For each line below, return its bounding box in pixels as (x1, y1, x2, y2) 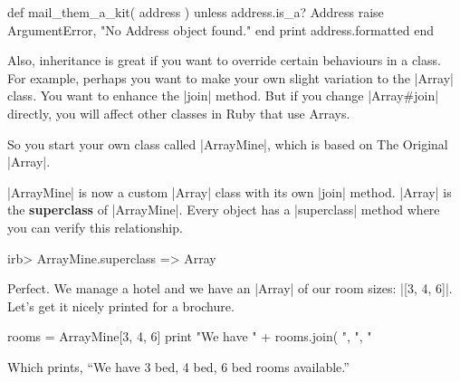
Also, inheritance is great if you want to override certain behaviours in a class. (7, 51, 441, 70)
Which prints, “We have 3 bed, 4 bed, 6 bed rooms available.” (7, 357, 350, 376)
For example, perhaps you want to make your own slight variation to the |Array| (7, 68, 454, 87)
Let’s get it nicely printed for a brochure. (7, 296, 235, 315)
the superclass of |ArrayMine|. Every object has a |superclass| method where (7, 200, 440, 219)
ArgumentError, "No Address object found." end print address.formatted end (7, 20, 435, 39)
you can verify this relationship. (7, 217, 183, 236)
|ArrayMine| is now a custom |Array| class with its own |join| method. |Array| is (7, 182, 452, 201)
